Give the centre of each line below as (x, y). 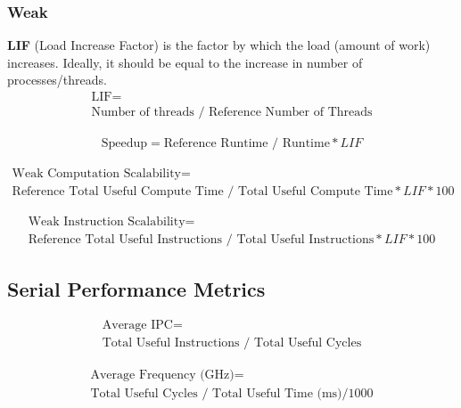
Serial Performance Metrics (136, 288)
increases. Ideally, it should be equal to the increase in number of (185, 62)
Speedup (124, 144)
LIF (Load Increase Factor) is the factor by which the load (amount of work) (219, 45)
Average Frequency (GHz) (162, 375)
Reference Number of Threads (291, 113)
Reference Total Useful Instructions (125, 240)
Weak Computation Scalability (96, 174)
